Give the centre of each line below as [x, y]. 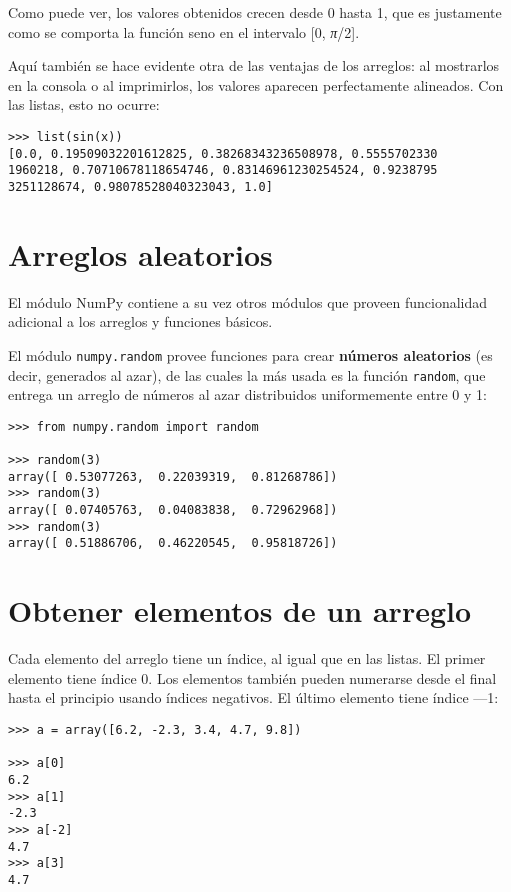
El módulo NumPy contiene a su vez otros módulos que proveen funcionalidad [248, 301]
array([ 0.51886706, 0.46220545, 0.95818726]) [173, 543]
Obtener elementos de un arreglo [240, 610]
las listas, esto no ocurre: [84, 104]
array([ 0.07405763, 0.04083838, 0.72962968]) [173, 510]
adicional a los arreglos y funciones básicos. [140, 321]
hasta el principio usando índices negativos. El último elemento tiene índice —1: [253, 697]
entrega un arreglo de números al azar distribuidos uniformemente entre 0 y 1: [247, 394]
